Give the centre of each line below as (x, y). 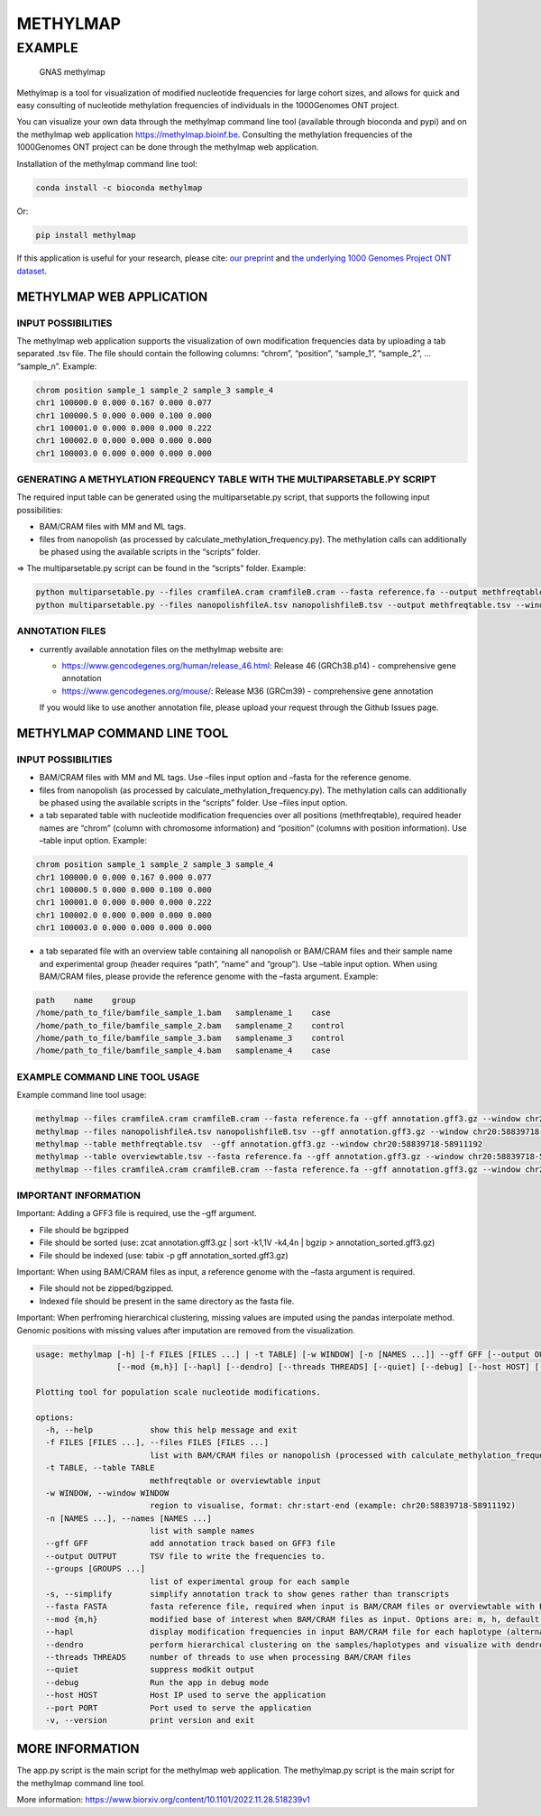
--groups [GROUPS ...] (96, 1569)
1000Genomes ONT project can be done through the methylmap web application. (168, 147)
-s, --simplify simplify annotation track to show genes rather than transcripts (248, 1594)
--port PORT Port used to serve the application (179, 1708)
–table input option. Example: (93, 841)
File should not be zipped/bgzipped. (106, 1288)
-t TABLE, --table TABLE (100, 1468)
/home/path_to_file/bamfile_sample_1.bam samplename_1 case (183, 1013)
